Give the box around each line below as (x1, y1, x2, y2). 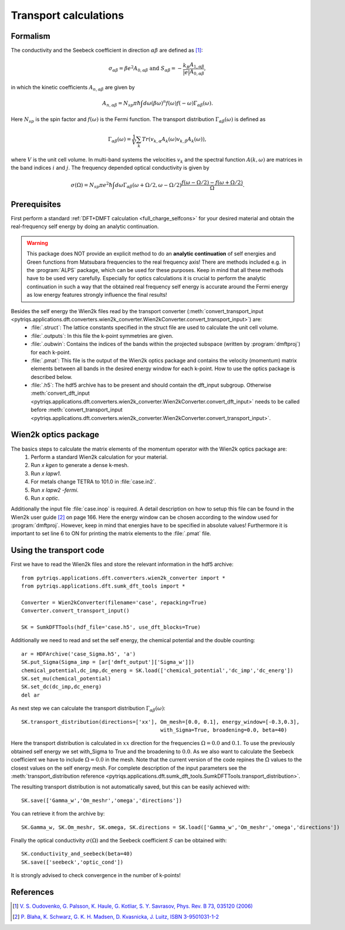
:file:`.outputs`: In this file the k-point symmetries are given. (31, 332, 174, 339)
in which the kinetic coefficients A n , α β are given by (11, 83, 135, 92)
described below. (31, 373, 73, 380)
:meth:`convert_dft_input (31, 390, 90, 397)
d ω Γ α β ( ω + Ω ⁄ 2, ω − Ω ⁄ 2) (114, 182, 182, 189)
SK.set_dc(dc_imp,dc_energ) (21, 683, 102, 690)
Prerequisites (11, 199, 61, 209)
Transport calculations (11, 9, 124, 22)
